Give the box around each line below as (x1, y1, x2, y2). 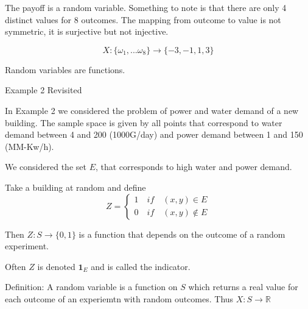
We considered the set (5, 160, 86, 173)
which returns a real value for (188, 280, 298, 293)
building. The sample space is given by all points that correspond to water (5, 116, 282, 129)
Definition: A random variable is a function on (5, 280, 178, 293)
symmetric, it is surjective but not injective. (5, 25, 169, 38)
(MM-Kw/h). (5, 140, 54, 152)
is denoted (37, 260, 75, 272)
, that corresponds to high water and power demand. (95, 160, 292, 173)
